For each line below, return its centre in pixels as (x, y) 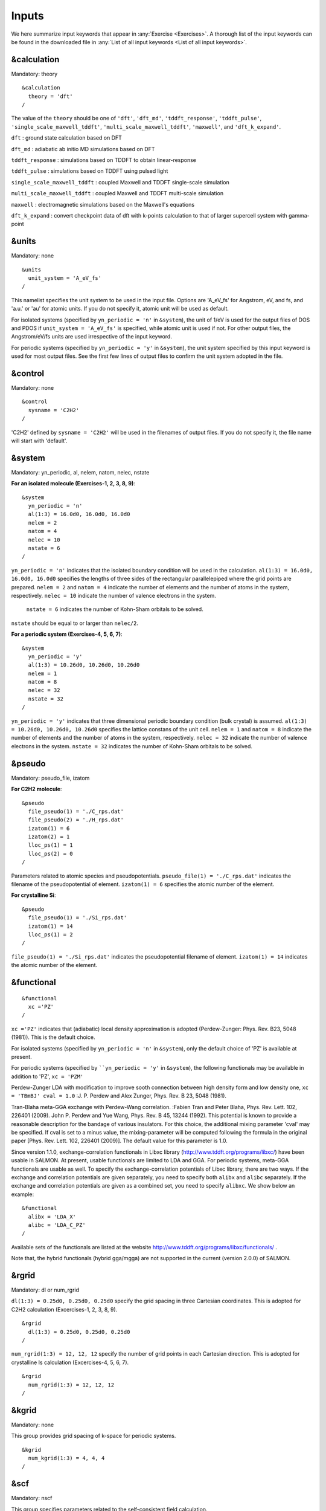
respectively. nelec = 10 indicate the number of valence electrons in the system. (114, 595)
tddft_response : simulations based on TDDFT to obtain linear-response (104, 160)
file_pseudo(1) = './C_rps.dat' (76, 811)
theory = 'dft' (50, 96)
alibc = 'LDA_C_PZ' (57, 1225)
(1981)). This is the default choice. (53, 1037)
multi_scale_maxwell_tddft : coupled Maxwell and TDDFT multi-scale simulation (117, 193)
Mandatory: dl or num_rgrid (45, 1290)
